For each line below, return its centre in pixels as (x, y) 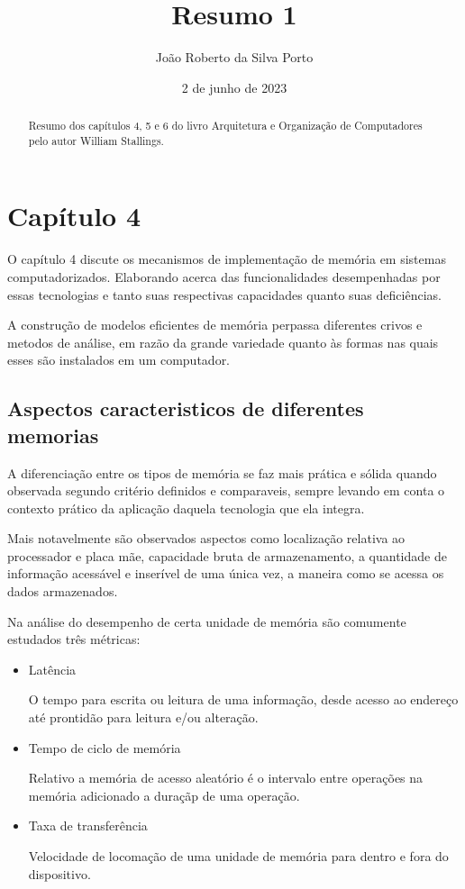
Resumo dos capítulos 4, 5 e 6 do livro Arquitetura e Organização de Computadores (225, 126)
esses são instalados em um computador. (119, 360)
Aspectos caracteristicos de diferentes (186, 408)
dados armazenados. (63, 591)
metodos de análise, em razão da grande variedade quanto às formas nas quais (223, 342)
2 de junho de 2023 (234, 87)
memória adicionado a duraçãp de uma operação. (164, 795)
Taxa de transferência (88, 825)
